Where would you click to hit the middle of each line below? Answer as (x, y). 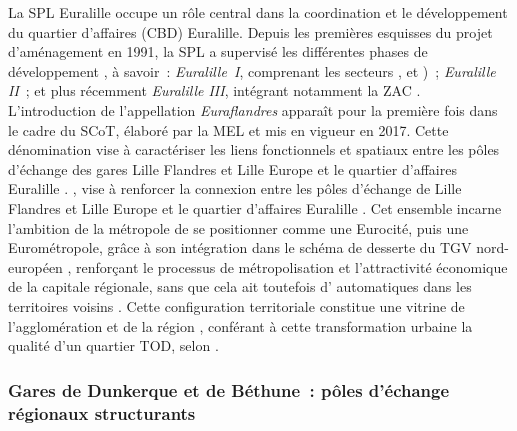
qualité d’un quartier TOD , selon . (113, 345)
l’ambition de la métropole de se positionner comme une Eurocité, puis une (238, 227)
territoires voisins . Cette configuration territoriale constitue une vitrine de (236, 305)
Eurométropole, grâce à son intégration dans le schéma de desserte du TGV (240, 247)
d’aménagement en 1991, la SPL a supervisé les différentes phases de (218, 51)
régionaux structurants (102, 412)
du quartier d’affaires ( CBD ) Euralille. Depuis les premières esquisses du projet (250, 31)
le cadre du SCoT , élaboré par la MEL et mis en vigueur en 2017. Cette (228, 129)
